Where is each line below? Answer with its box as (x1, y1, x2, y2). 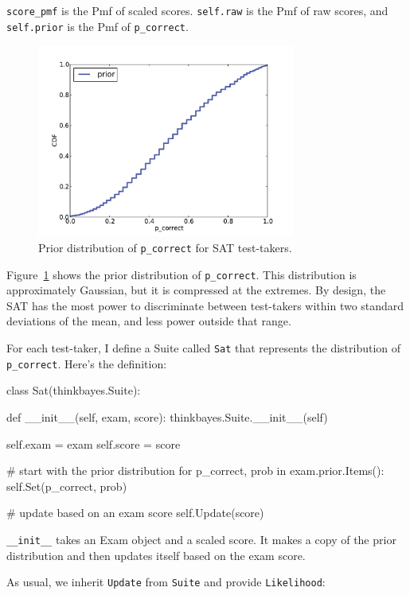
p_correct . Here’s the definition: (6, 355, 167, 371)
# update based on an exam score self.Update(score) (6, 504, 264, 521)
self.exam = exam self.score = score (6, 435, 181, 452)
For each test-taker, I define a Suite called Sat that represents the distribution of (6, 340, 401, 356)
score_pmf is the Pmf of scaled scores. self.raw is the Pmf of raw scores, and (6, 2, 389, 18)
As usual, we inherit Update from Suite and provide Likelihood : (6, 574, 326, 590)
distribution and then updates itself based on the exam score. (6, 546, 306, 563)
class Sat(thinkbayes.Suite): (6, 382, 141, 399)
